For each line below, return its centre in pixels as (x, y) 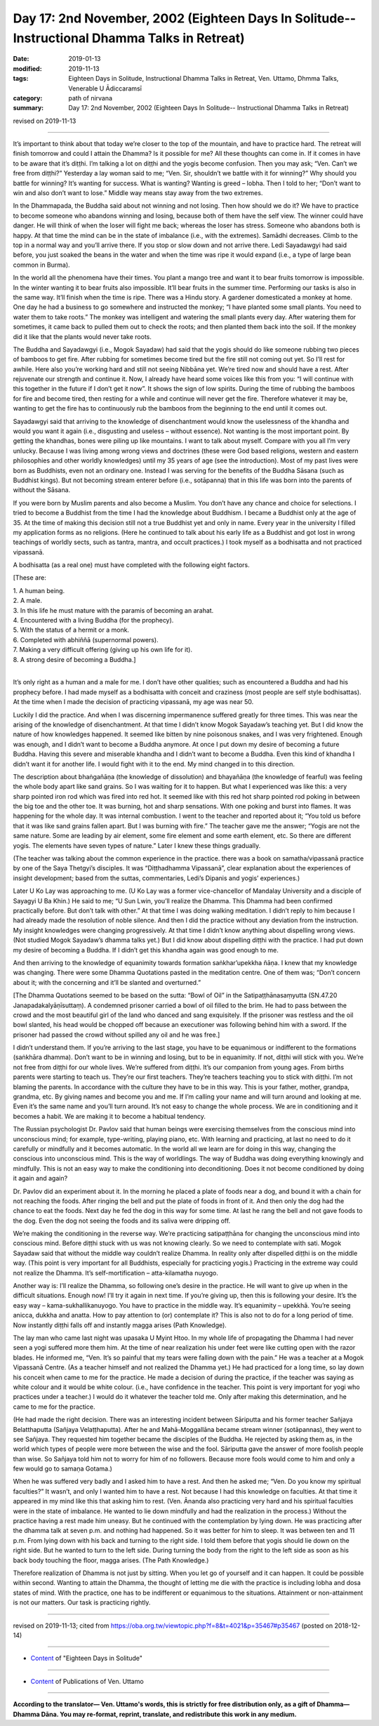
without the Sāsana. (42, 490)
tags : (21, 79)
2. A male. (27, 601)
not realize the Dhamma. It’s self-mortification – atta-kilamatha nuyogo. (116, 1273)
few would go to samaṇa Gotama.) (62, 1469)
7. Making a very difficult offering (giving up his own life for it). (103, 650)
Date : (21, 59)
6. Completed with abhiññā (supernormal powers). (86, 639)
